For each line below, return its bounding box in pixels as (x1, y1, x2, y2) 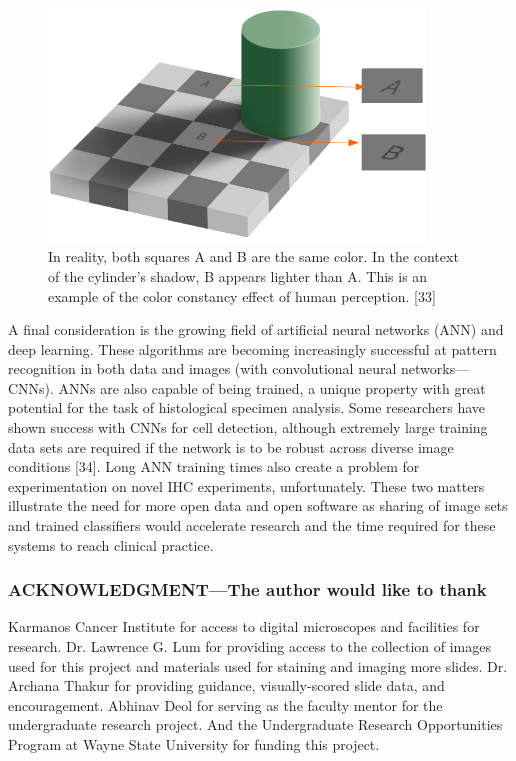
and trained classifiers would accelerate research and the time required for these (8, 515, 496, 536)
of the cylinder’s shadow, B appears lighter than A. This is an (48, 265, 428, 286)
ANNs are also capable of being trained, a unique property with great (58, 377, 486, 398)
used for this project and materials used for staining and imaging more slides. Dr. (8, 655, 508, 676)
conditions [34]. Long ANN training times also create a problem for (8, 456, 420, 477)
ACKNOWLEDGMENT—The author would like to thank (8, 577, 487, 602)
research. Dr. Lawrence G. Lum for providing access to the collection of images (8, 636, 491, 657)
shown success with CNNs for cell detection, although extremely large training (8, 417, 488, 438)
